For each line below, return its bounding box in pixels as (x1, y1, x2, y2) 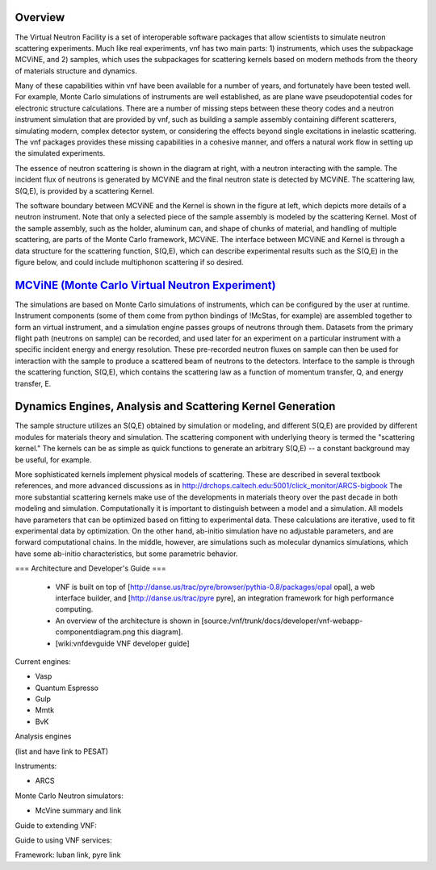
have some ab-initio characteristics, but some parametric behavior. (15, 549, 238, 558)
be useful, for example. (15, 454, 92, 464)
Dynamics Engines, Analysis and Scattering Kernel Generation (15, 399, 336, 413)
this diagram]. (136, 627, 183, 637)
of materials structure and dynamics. (15, 65, 137, 76)
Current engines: (15, 656, 72, 666)
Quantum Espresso (35, 683, 99, 692)
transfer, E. (15, 379, 52, 388)
